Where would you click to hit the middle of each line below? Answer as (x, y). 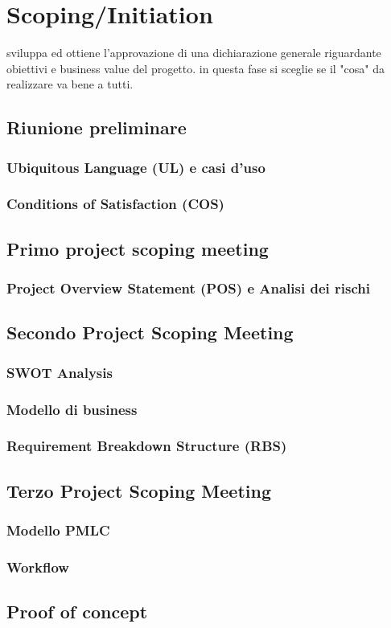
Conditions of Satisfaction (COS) (115, 204)
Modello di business (72, 409)
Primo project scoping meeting (138, 248)
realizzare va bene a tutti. (70, 84)
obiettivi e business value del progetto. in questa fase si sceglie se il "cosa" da (196, 68)
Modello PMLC (58, 530)
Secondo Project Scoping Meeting (150, 332)
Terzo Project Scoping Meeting (139, 490)
